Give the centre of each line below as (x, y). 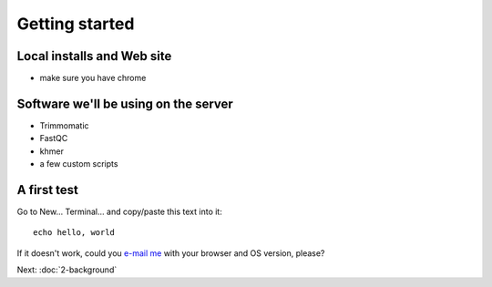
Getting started (76, 24)
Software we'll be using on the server (125, 103)
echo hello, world (74, 233)
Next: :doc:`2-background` (67, 270)
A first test (48, 190)
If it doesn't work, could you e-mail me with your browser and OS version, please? (171, 253)
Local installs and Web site (94, 56)
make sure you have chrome (93, 78)
